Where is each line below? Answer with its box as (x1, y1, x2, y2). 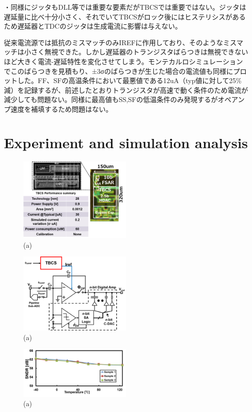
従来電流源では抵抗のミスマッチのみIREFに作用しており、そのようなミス (4, 37, 236, 47)
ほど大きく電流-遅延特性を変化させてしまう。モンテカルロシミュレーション (4, 56, 243, 66)
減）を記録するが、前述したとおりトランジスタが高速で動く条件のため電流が (4, 85, 248, 95)
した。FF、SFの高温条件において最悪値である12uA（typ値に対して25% (17, 75, 242, 86)
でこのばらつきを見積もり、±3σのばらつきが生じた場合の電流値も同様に (4, 66, 233, 76)
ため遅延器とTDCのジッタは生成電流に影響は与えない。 (4, 21, 182, 31)
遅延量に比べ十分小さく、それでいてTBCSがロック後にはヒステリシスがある (4, 11, 246, 21)
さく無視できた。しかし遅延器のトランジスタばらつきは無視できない (31, 47, 248, 57)
